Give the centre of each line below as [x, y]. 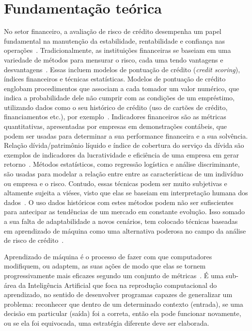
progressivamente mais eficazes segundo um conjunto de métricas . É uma [114, 275]
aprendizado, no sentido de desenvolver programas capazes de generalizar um [118, 294]
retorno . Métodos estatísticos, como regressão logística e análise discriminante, [122, 164]
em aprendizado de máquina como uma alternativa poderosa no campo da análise [125, 230]
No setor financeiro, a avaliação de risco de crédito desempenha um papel [113, 31]
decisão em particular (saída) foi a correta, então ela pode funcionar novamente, [123, 313]
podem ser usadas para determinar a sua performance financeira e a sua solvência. [126, 135]
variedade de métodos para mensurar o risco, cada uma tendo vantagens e [114, 59]
